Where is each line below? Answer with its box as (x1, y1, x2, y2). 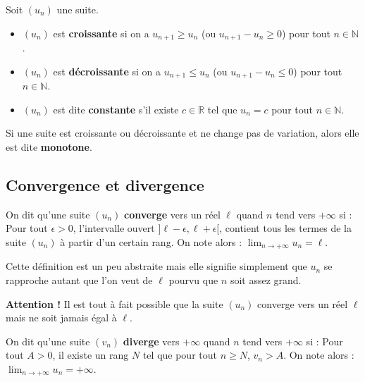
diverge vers (123, 333, 180, 348)
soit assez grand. (230, 272, 302, 287)
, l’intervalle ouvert (73, 221, 155, 235)
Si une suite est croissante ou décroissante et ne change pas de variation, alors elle (6, 125, 359, 140)
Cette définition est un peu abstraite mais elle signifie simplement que (6, 259, 307, 273)
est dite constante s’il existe (53, 101, 179, 116)
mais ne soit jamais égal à (6, 310, 117, 325)
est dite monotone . (6, 139, 92, 154)
